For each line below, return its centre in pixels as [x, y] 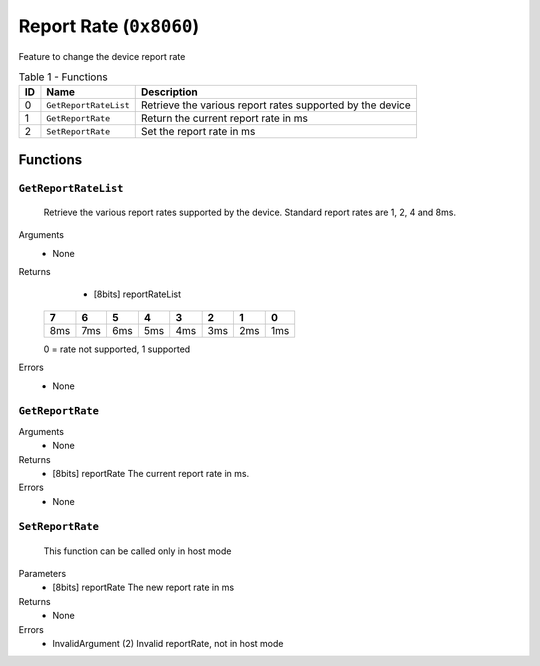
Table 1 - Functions [63, 77]
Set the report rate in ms [198, 132]
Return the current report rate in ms [224, 118]
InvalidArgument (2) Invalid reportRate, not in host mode [168, 644]
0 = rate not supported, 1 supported [117, 349]
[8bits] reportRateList [137, 294]
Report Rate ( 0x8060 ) [109, 26]
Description [169, 92]
